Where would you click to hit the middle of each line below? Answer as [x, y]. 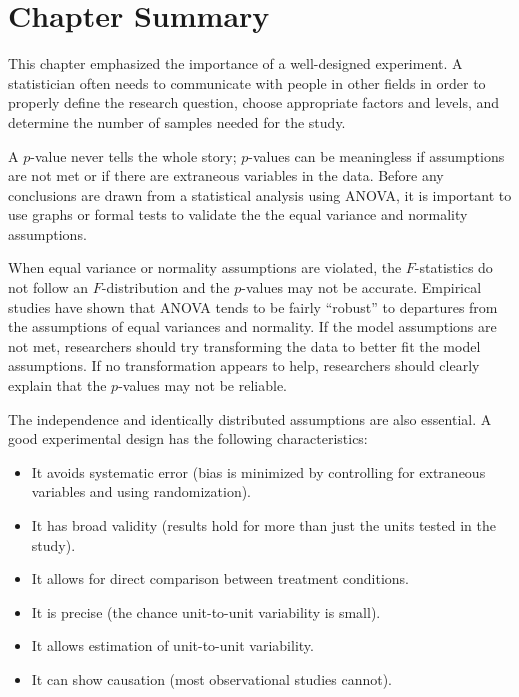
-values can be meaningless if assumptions [376, 155]
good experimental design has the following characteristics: [188, 438]
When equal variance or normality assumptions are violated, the [205, 267]
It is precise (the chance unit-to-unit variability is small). [206, 611]
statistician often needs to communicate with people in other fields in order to [247, 82]
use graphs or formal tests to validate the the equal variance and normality [238, 214]
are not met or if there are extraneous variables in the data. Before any [226, 175]
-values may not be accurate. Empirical [361, 287]
